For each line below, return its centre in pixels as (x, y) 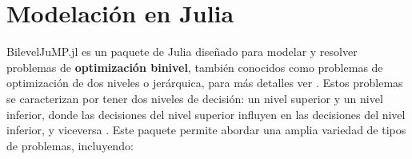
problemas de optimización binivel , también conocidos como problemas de (195, 67)
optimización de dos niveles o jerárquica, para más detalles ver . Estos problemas (205, 83)
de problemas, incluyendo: (70, 145)
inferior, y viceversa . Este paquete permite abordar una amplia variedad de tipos (206, 130)
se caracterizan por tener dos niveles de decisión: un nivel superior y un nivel (195, 98)
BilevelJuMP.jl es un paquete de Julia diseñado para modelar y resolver (182, 52)
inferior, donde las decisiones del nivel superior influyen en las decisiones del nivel (206, 114)
